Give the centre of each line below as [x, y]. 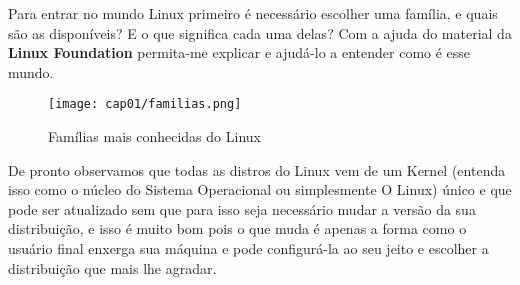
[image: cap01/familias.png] [145, 104]
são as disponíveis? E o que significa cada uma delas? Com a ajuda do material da [260, 32]
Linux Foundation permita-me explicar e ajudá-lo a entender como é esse [239, 52]
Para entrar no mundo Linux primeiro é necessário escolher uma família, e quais [253, 13]
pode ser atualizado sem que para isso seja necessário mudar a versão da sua [242, 208]
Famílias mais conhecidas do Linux [154, 136]
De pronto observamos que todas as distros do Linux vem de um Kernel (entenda [257, 169]
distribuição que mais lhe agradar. [112, 267]
